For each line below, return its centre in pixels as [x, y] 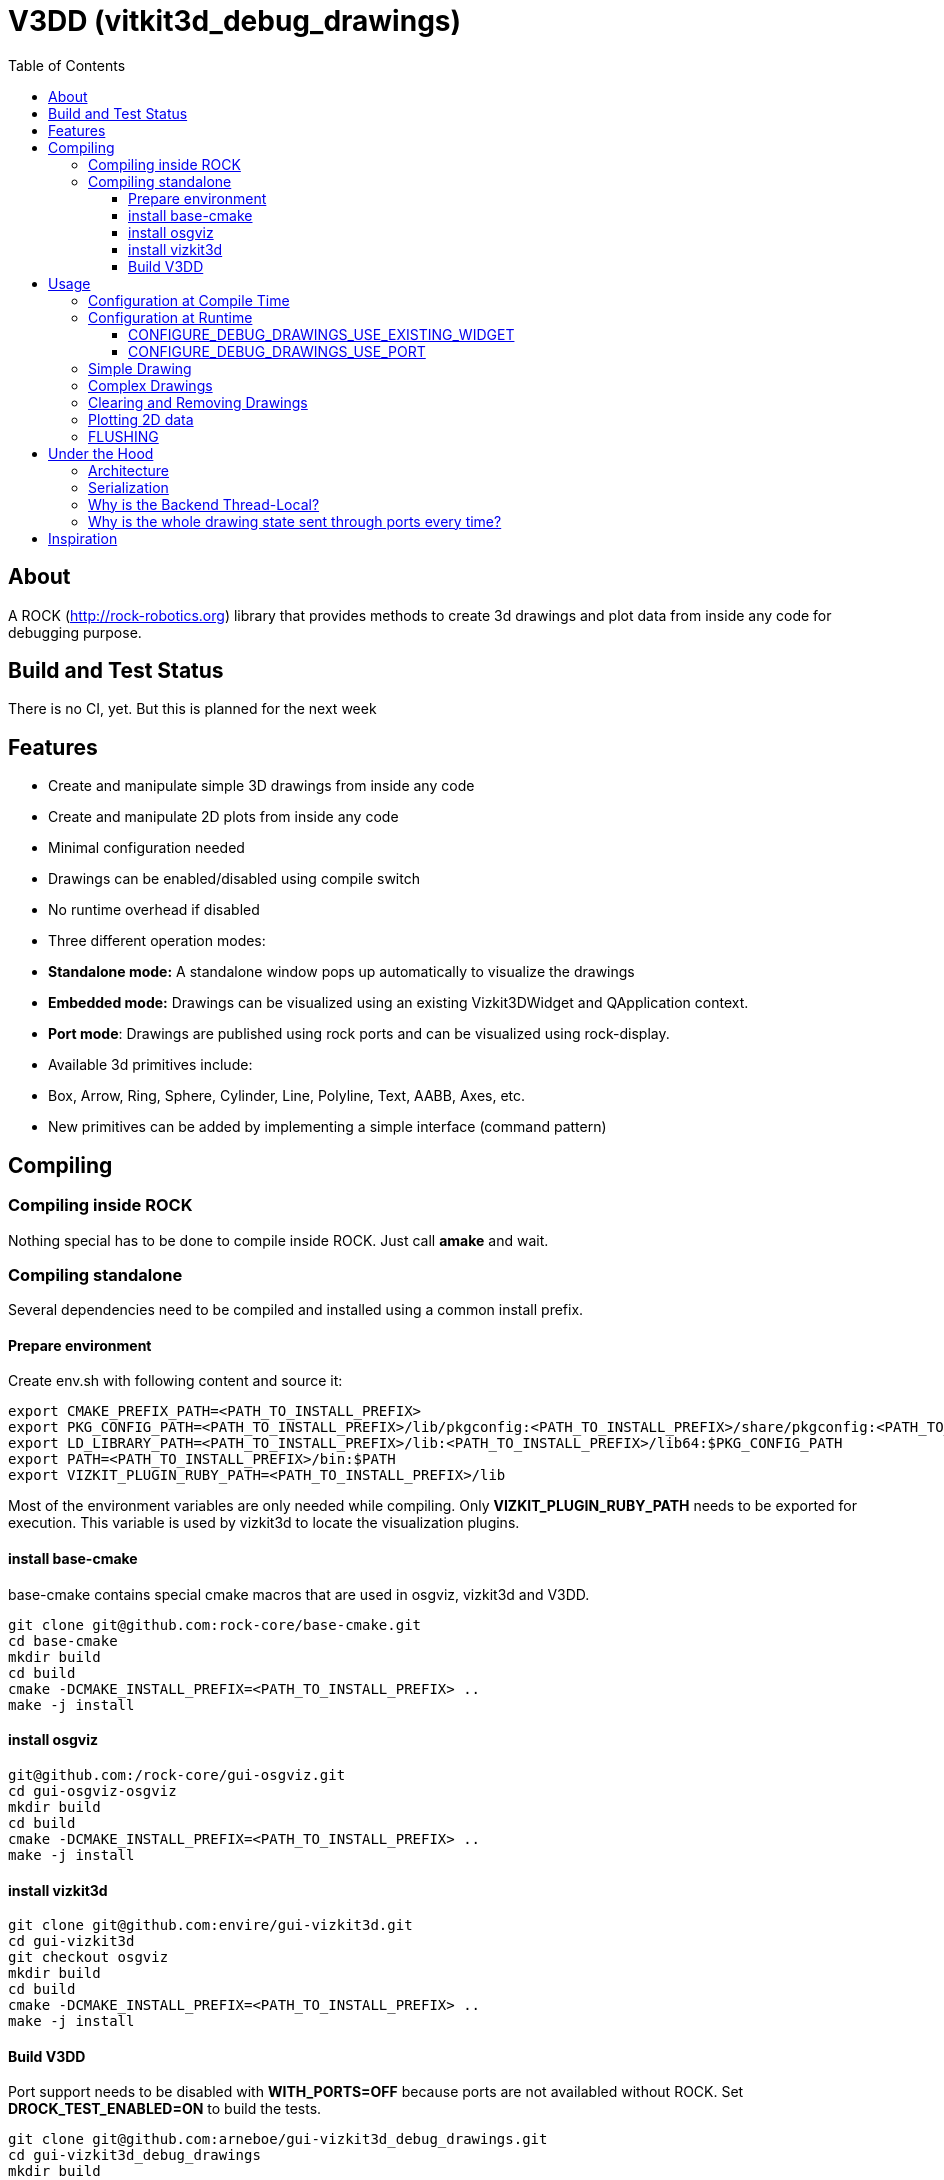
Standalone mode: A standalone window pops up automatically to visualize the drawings [341, 972]
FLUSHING [123, 436]
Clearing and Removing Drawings [198, 402]
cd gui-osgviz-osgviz [92, 1790]
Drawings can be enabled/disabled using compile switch [234, 879]
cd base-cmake [63, 1640]
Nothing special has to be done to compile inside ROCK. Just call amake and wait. [278, 1240]
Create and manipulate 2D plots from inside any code [223, 817]
